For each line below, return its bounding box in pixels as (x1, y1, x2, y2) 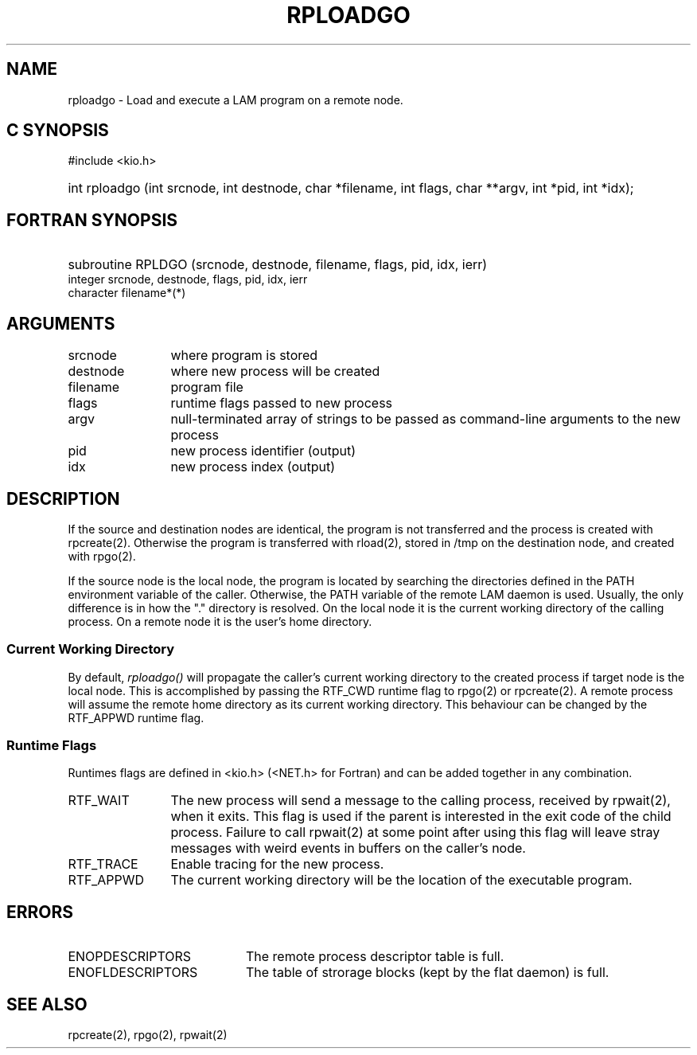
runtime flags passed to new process (170, 395, 393, 412)
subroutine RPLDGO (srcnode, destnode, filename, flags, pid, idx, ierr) (68, 256, 488, 273)
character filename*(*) (68, 286, 186, 300)
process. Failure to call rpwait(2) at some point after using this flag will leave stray (170, 824, 660, 841)
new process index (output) (170, 459, 336, 475)
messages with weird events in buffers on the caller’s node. (170, 840, 526, 857)
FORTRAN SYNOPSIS (6, 209, 178, 230)
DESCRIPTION (6, 488, 120, 509)
